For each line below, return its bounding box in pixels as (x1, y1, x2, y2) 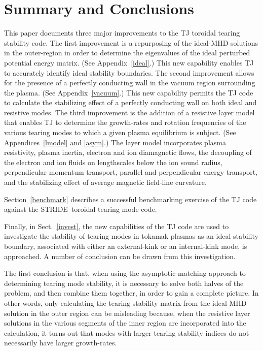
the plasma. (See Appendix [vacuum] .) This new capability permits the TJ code (4, 87, 253, 98)
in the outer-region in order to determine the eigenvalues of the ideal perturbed (4, 47, 250, 58)
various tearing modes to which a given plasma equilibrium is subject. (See (4, 127, 236, 138)
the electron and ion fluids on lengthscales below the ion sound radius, (4, 156, 222, 167)
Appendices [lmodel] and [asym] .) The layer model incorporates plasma (4, 137, 226, 147)
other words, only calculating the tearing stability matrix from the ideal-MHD (4, 297, 247, 308)
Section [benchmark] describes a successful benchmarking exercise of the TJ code (4, 194, 257, 204)
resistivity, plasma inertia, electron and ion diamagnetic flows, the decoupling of (4, 147, 252, 157)
